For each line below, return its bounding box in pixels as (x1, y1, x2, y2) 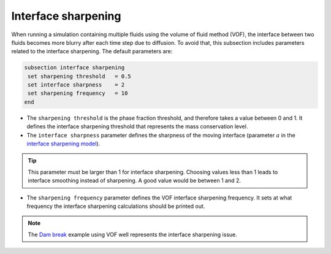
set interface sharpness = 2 (28, 82, 125, 88)
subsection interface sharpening (24, 64, 125, 71)
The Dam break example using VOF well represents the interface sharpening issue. (28, 231, 237, 238)
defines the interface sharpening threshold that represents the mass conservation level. (26, 123, 248, 130)
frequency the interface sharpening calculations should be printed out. (26, 202, 205, 210)
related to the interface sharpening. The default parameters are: (11, 48, 173, 55)
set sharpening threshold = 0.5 (28, 72, 131, 80)
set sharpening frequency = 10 (28, 90, 128, 97)
